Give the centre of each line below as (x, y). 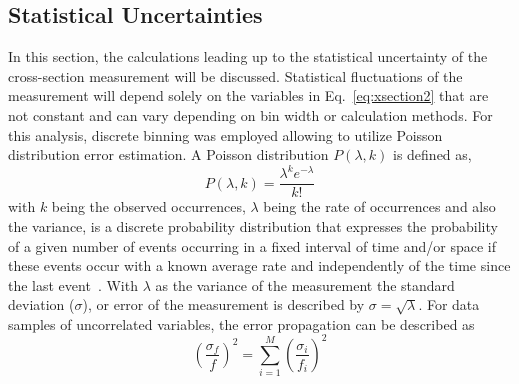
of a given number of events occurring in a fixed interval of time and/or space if (252, 245)
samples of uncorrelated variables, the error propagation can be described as (241, 323)
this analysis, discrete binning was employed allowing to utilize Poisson (225, 134)
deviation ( (41, 304)
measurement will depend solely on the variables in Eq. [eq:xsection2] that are (248, 95)
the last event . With (73, 284)
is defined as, (432, 154)
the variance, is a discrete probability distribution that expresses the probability (253, 225)
